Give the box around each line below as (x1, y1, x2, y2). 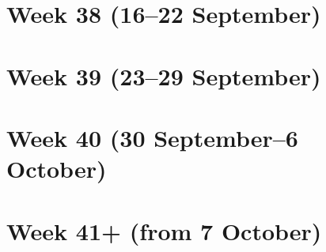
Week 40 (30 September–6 (6, 121, 298, 153)
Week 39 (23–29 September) (6, 59, 321, 92)
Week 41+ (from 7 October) (6, 214, 322, 246)
